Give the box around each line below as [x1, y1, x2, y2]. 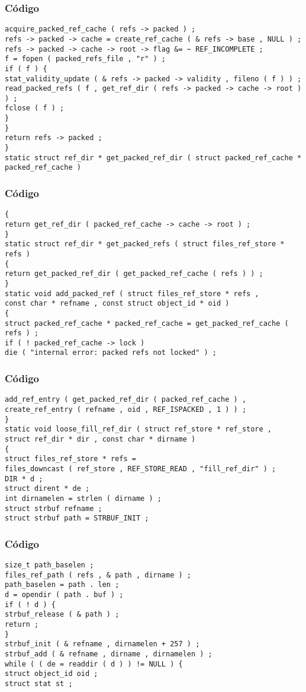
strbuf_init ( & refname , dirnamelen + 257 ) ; [5, 640, 200, 649]
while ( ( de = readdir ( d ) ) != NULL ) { [5, 659, 183, 668]
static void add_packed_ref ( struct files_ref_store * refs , [5, 289, 259, 298]
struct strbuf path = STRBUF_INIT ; [5, 514, 149, 523]
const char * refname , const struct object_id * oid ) [5, 299, 230, 308]
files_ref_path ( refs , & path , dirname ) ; [5, 570, 191, 579]
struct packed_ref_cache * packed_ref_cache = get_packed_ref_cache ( [5, 319, 289, 328]
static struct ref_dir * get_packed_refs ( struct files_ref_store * [5, 240, 285, 249]
